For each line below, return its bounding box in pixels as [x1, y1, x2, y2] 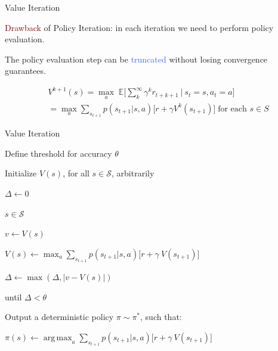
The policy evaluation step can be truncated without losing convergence [5, 52, 268, 65]
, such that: [140, 310, 182, 323]
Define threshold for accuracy [5, 147, 112, 159]
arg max [43, 333, 72, 342]
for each [218, 104, 247, 113]
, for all [63, 167, 89, 179]
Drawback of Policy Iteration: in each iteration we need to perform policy [5, 21, 274, 33]
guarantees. [5, 64, 46, 77]
